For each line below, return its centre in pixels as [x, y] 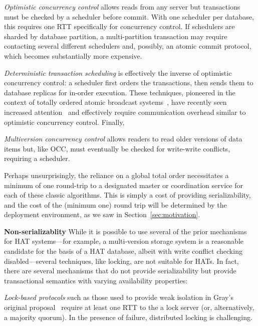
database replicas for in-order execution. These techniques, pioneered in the [120, 92]
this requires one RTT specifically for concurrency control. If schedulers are [119, 26]
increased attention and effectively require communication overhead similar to [125, 112]
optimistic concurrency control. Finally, [64, 122]
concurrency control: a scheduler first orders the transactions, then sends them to [129, 83]
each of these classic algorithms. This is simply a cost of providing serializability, [127, 195]
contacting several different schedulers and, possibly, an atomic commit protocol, [128, 46]
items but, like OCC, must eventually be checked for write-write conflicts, [117, 148]
